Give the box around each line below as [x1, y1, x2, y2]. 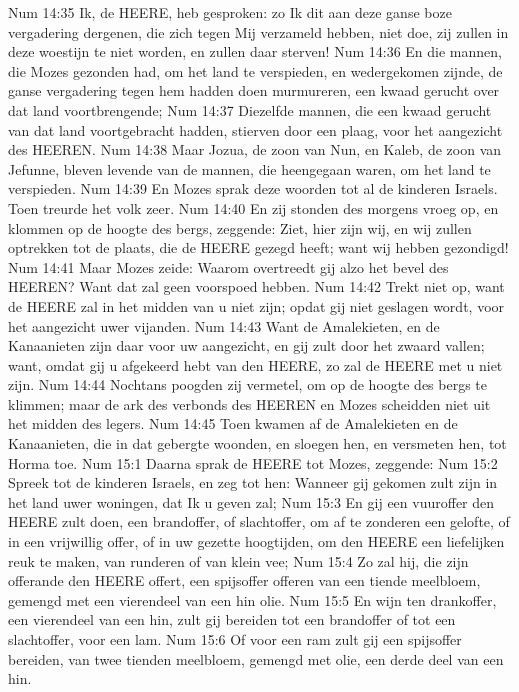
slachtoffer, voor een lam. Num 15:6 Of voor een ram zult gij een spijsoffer [8, 629, 462, 649]
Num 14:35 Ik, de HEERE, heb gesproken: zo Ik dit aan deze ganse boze [8, 2, 452, 22]
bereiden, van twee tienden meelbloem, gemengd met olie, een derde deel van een [8, 648, 504, 669]
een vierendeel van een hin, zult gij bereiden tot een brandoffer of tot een [8, 609, 456, 630]
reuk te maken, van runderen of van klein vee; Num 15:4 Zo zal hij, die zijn [8, 550, 469, 571]
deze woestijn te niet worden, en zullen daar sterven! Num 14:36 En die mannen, [8, 41, 502, 62]
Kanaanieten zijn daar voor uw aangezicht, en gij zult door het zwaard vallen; [8, 335, 485, 356]
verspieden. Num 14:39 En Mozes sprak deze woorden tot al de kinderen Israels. [8, 178, 498, 199]
